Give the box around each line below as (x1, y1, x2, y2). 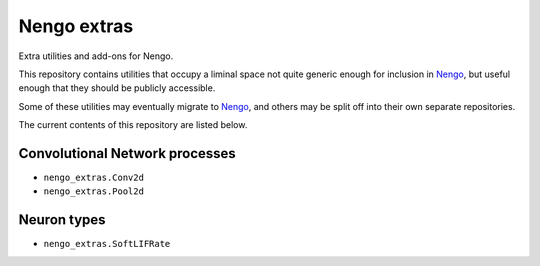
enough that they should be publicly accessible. (18, 82, 216, 94)
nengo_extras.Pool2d (43, 186, 145, 197)
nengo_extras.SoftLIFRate (43, 238, 171, 250)
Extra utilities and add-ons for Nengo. (18, 50, 174, 62)
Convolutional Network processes (18, 145, 237, 162)
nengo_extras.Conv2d (43, 172, 145, 184)
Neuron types (18, 211, 106, 229)
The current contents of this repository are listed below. (18, 119, 248, 131)
